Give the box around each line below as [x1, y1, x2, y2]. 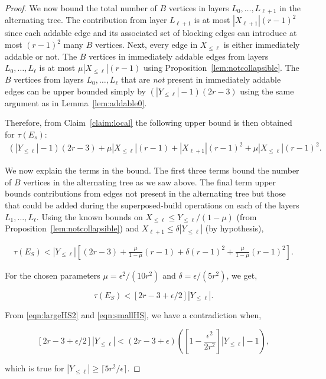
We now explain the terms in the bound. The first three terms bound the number [5, 164, 299, 177]
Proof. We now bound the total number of [5, 2, 157, 14]
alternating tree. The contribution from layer [5, 14, 167, 26]
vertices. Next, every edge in [94, 38, 198, 51]
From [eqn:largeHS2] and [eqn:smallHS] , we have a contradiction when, [5, 308, 262, 321]
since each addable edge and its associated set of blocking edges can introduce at [5, 27, 297, 39]
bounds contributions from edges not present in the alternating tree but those [5, 187, 286, 200]
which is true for [5, 362, 64, 374]
